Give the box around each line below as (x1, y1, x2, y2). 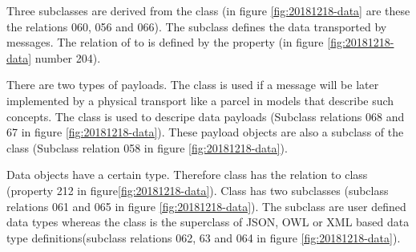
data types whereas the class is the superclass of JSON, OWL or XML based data (6, 213, 410, 230)
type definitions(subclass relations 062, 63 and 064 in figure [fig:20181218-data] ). (6, 229, 401, 246)
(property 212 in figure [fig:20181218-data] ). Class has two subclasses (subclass (6, 181, 389, 198)
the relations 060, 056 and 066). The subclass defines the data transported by (6, 18, 387, 35)
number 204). (34, 49, 101, 66)
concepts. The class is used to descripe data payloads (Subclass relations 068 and (6, 108, 405, 124)
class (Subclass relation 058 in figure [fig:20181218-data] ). (6, 139, 288, 156)
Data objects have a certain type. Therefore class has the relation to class (6, 166, 368, 183)
